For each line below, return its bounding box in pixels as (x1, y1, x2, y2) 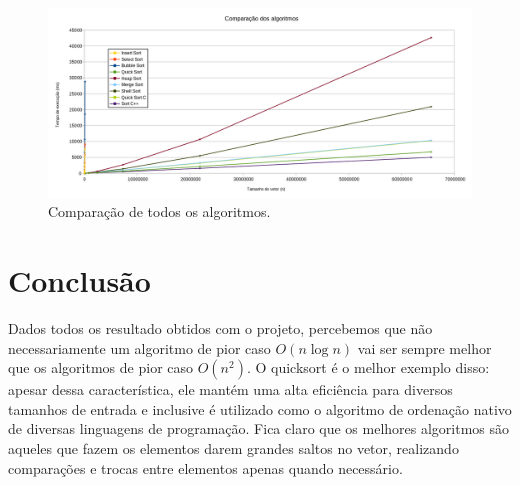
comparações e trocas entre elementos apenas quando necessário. (8, 457, 403, 478)
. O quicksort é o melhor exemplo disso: (246, 357, 490, 378)
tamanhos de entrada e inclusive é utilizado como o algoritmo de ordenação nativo (8, 398, 512, 419)
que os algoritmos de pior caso (8, 357, 194, 378)
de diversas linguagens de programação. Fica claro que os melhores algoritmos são (8, 418, 510, 439)
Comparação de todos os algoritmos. (48, 201, 271, 222)
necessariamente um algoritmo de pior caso (8, 337, 271, 358)
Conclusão (8, 260, 151, 301)
